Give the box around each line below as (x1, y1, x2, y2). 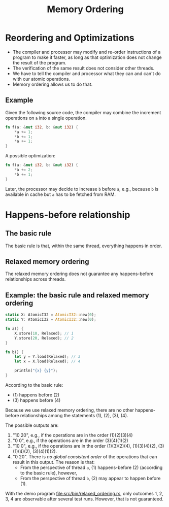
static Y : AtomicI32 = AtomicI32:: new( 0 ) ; (5, 317, 96, 322)
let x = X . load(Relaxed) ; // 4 (14, 359, 81, 364)
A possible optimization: (5, 153, 56, 159)
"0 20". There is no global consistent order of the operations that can (12, 453, 157, 460)
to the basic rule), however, (20, 469, 78, 476)
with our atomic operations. (12, 76, 70, 82)
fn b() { (5, 349, 24, 355)
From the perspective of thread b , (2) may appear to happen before (20, 475, 161, 481)
